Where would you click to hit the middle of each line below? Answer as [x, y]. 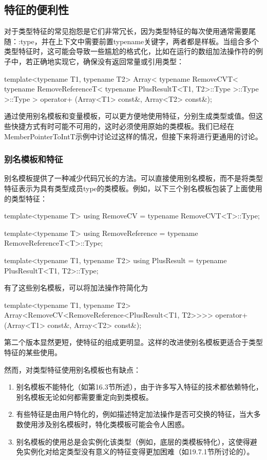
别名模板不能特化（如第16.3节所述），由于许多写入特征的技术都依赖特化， [139, 387]
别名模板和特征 [34, 159]
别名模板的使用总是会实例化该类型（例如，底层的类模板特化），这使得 [133, 441]
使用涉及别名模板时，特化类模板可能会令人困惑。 [106, 424]
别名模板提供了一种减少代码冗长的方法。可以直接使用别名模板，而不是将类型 [133, 178]
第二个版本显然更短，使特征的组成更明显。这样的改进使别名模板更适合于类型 [133, 342]
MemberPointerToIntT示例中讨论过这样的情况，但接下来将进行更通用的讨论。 [133, 136]
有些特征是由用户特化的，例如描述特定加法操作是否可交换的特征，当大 [135, 414]
